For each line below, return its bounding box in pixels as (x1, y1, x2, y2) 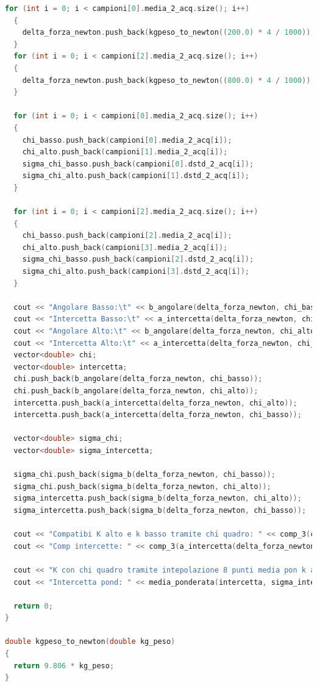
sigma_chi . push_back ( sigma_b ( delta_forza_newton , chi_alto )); (13, 482, 271, 491)
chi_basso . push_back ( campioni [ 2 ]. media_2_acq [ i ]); (22, 231, 232, 240)
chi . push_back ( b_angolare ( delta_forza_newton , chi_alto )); (13, 387, 258, 395)
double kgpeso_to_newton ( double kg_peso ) (5, 637, 176, 646)
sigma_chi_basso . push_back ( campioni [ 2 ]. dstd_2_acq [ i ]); (22, 255, 254, 264)
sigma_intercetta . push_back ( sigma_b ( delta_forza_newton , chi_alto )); (13, 494, 302, 503)
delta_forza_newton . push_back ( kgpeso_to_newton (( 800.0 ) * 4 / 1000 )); (22, 76, 315, 85)
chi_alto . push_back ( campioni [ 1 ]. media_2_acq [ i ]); (22, 148, 228, 157)
